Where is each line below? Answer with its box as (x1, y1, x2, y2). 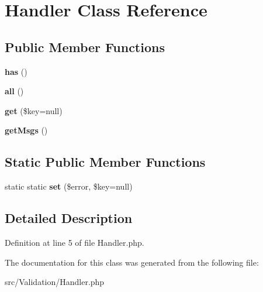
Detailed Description (5, 209, 133, 227)
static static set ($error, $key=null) (5, 180, 133, 193)
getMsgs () (5, 124, 48, 136)
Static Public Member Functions (5, 153, 206, 171)
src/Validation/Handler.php (5, 276, 105, 288)
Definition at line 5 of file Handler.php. (5, 236, 144, 248)
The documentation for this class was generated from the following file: (5, 256, 259, 268)
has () (5, 65, 27, 77)
